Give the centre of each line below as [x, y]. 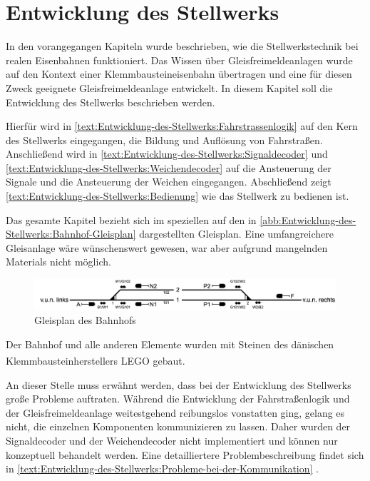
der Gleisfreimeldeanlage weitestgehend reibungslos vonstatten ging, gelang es [175, 412]
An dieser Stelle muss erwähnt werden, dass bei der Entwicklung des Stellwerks [179, 384]
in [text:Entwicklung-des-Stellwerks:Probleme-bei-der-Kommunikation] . [162, 469]
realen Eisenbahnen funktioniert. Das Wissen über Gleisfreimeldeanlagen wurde [179, 60]
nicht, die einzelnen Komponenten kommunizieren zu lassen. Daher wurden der [178, 426]
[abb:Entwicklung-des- [308, 219]
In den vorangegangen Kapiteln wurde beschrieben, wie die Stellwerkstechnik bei [182, 46]
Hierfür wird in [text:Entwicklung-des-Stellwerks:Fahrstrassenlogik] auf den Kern [182, 126]
